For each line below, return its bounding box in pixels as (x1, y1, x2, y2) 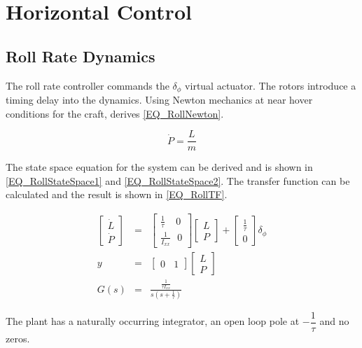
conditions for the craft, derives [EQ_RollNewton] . (6, 106, 224, 120)
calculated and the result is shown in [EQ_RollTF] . (6, 187, 228, 202)
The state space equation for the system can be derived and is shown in (6, 160, 313, 174)
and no (319, 314, 349, 328)
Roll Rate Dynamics (6, 45, 155, 67)
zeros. (6, 330, 30, 345)
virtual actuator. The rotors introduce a (185, 78, 356, 92)
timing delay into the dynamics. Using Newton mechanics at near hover (6, 92, 313, 107)
